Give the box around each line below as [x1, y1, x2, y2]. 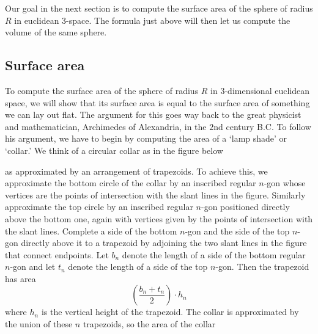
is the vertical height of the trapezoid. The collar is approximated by [41, 305, 299, 318]
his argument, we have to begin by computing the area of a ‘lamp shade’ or [5, 132, 287, 145]
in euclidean [14, 13, 59, 26]
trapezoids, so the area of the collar [83, 318, 216, 330]
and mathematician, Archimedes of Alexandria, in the [5, 120, 207, 133]
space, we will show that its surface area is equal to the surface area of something [5, 96, 310, 109]
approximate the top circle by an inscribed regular [5, 200, 193, 213]
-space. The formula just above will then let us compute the [66, 13, 290, 26]
